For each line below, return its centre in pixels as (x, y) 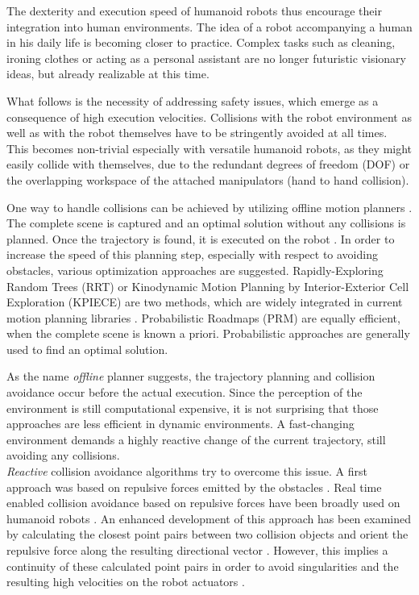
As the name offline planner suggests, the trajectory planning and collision (191, 376)
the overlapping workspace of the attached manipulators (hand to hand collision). (208, 179)
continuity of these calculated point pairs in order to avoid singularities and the (203, 566)
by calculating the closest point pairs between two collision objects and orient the (207, 534)
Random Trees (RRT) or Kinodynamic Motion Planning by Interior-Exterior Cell (208, 286)
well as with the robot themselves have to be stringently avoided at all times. (197, 133)
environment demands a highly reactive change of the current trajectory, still (196, 439)
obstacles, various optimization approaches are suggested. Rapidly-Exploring (195, 270)
